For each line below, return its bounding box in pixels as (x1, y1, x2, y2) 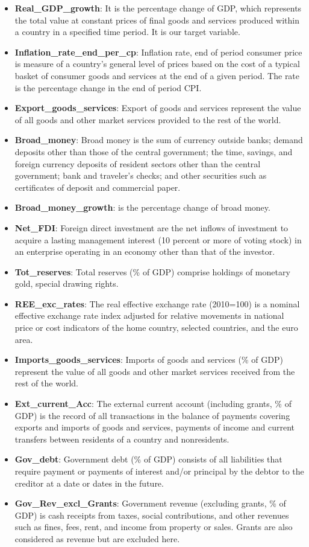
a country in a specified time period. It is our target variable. (14, 25, 240, 38)
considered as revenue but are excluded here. (14, 532, 180, 545)
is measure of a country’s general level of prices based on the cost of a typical (14, 57, 300, 70)
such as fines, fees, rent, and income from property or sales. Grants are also (14, 520, 293, 533)
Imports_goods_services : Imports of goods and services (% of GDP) (14, 353, 283, 366)
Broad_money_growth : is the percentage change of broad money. (14, 201, 270, 214)
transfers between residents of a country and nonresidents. (14, 432, 229, 445)
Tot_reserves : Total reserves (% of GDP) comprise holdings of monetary (14, 265, 290, 278)
